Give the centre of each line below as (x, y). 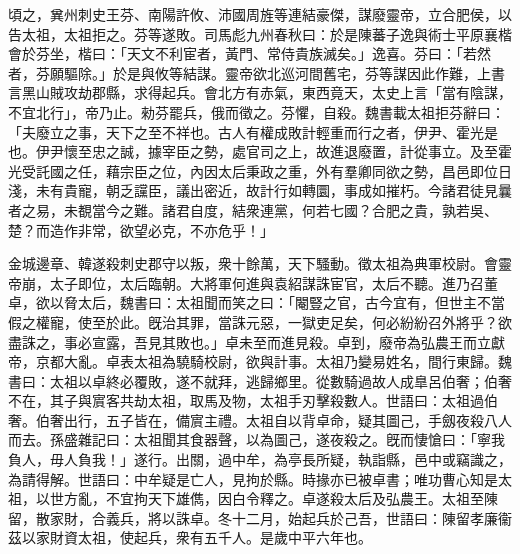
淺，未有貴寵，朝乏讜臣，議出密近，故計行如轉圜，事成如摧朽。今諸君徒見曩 (260, 190)
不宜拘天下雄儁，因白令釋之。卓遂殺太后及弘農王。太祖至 (294, 498)
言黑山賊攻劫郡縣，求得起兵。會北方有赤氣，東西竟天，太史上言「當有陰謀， (260, 92)
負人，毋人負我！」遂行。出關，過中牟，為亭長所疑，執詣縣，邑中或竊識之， (260, 459)
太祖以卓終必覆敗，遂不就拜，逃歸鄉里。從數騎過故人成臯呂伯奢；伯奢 (280, 380)
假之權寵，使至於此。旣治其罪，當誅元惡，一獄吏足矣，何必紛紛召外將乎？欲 (260, 321)
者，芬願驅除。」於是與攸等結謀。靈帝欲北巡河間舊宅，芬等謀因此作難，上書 (256, 72)
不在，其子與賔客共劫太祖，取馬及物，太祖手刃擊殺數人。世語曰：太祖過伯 (253, 400)
